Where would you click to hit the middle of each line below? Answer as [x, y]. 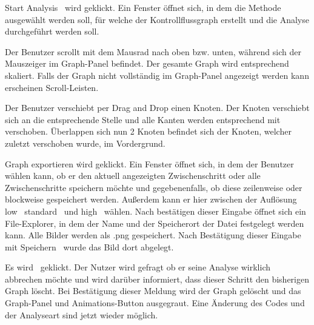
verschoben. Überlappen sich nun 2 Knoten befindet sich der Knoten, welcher [148, 131]
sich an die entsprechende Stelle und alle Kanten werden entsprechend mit [143, 119]
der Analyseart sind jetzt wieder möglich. [82, 314]
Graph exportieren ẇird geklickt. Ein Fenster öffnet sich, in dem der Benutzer [149, 163]
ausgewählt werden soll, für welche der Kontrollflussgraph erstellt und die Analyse [157, 19]
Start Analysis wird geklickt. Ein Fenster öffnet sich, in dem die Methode [143, 7]
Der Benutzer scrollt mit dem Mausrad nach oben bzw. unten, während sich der [153, 51]
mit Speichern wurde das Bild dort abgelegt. [89, 246]
